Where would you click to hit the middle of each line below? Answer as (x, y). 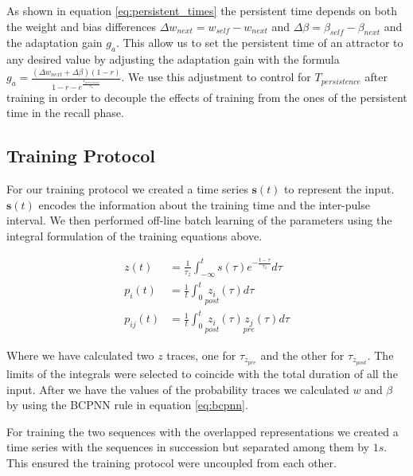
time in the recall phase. (65, 113)
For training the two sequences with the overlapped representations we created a (203, 431)
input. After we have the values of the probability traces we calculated (178, 389)
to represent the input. (339, 188)
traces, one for (201, 355)
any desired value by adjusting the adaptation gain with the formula (173, 59)
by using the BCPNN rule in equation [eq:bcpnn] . (127, 405)
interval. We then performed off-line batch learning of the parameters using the (199, 220)
